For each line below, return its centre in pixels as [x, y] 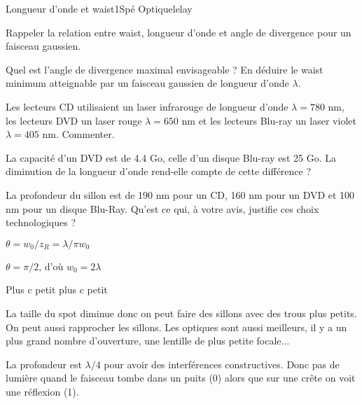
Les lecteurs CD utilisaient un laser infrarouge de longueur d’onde [147, 106]
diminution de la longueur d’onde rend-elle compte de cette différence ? [159, 171]
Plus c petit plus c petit [57, 290]
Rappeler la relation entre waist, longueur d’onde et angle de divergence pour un [179, 32]
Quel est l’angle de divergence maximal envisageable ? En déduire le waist [165, 69]
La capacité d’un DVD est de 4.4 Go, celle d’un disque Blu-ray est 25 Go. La [171, 157]
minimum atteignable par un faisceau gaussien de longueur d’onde [147, 83]
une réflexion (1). [42, 391]
